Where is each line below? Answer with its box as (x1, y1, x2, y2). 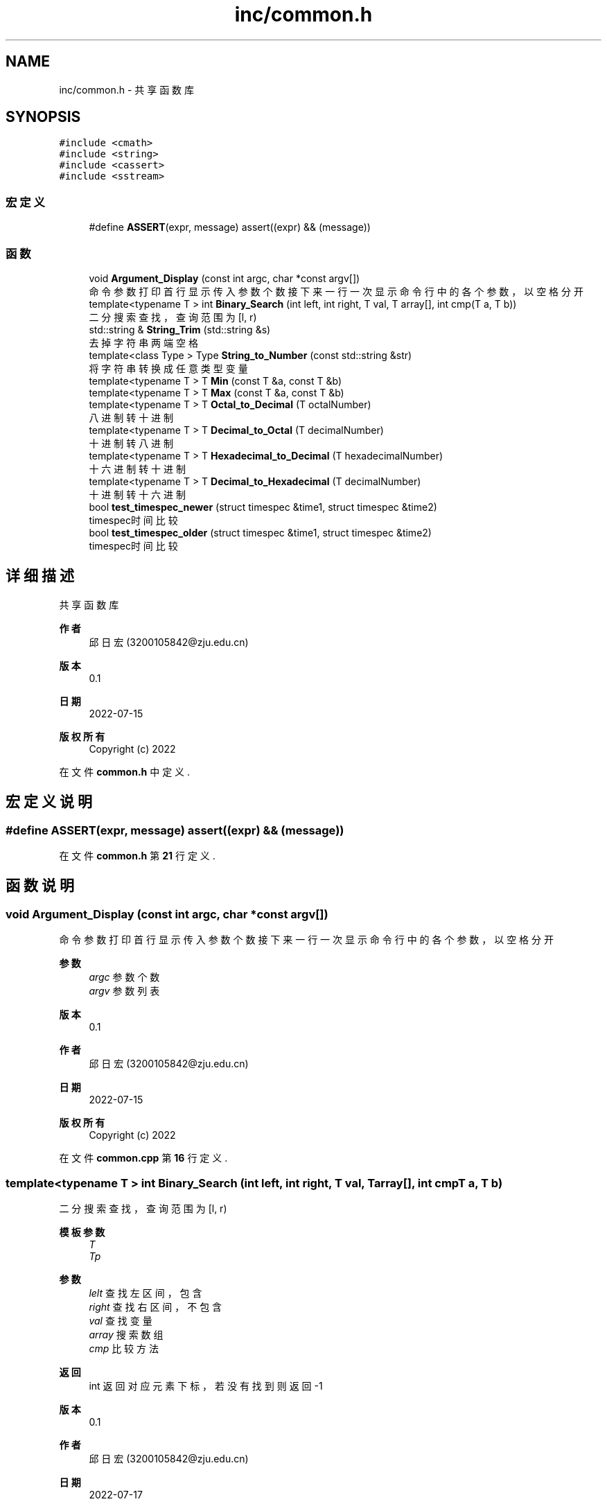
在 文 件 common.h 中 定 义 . (59, 765, 191, 778)
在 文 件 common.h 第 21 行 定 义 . (59, 850, 215, 862)
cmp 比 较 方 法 (89, 1342, 159, 1354)
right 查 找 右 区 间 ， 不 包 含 (89, 1300, 222, 1313)
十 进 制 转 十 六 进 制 (89, 488, 186, 500)
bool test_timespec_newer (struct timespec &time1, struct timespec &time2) (89, 500, 437, 513)
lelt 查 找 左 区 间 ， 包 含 (89, 1286, 202, 1299)
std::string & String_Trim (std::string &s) (89, 323, 271, 335)
